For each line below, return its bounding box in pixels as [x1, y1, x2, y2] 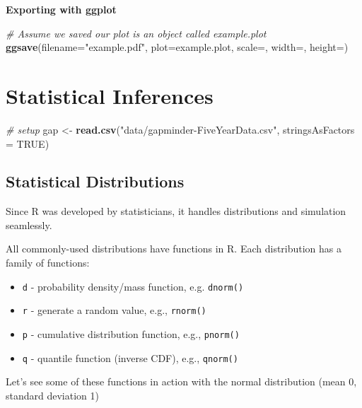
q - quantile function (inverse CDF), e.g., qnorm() [22, 350, 238, 365]
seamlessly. [6, 217, 52, 232]
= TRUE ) [6, 136, 49, 151]
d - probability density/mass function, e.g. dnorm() [22, 279, 244, 293]
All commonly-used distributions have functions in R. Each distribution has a [6, 241, 342, 256]
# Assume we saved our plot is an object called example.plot [6, 25, 267, 40]
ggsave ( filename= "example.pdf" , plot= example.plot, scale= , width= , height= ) [6, 40, 349, 54]
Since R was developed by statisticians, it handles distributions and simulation [6, 204, 346, 218]
